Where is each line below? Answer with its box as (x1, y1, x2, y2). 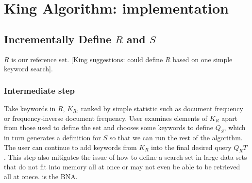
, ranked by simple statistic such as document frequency (77, 103, 243, 113)
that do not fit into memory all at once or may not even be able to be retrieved (4, 161, 240, 171)
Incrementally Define (4, 31, 112, 46)
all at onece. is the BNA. (4, 171, 78, 181)
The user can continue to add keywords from (4, 142, 137, 152)
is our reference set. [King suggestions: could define (11, 54, 163, 64)
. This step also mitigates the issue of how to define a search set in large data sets (4, 152, 247, 162)
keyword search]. (4, 64, 53, 74)
